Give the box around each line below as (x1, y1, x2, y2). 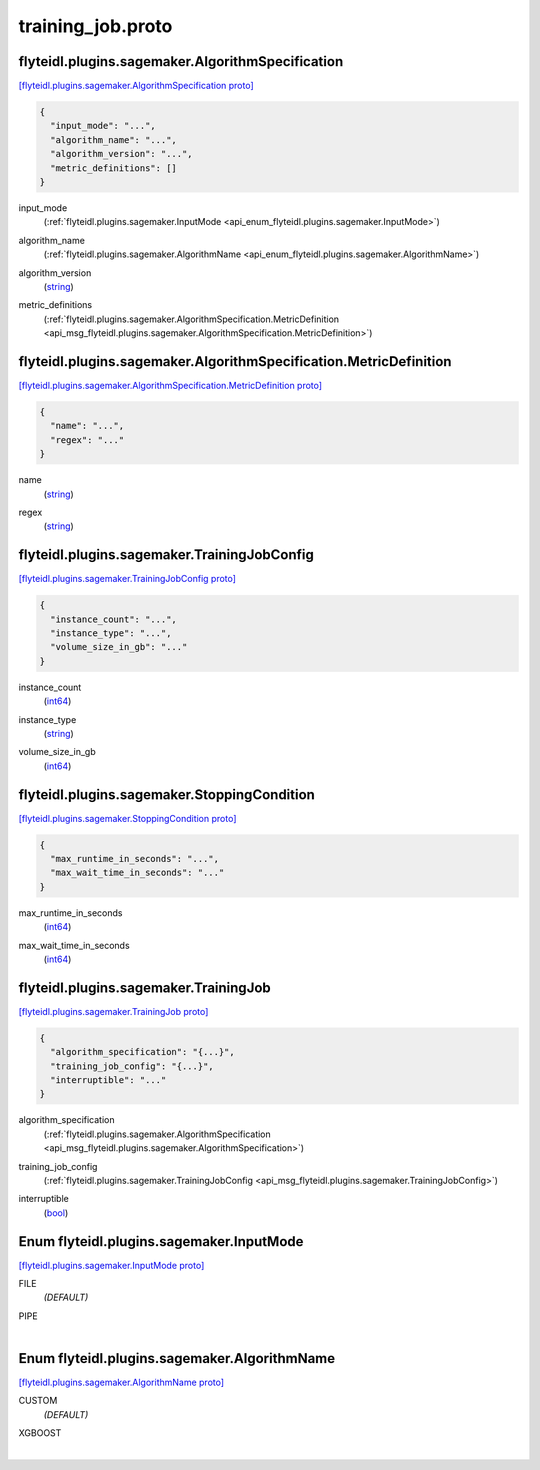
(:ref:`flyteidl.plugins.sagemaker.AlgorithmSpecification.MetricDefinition (43, 313, 340, 325)
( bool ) (43, 1206, 69, 1219)
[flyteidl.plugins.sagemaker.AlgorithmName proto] (18, 1376, 225, 1389)
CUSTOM (18, 1395, 58, 1407)
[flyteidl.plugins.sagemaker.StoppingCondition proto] (18, 812, 237, 824)
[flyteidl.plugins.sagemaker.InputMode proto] (18, 1259, 205, 1271)
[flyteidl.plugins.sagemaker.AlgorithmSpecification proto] (18, 80, 254, 92)
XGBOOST (18, 1427, 62, 1439)
